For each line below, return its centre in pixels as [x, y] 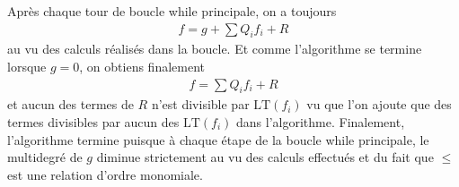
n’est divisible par [200, 104]
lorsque [27, 67]
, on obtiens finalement [142, 67]
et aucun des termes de [71, 104]
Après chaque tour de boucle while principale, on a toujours [172, 11]
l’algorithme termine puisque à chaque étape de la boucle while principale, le [218, 139]
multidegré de [45, 157]
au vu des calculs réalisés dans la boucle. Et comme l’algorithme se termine [215, 49]
